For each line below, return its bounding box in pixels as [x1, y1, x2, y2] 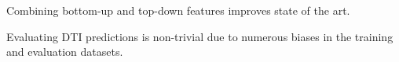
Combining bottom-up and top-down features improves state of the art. [6, 2, 350, 18]
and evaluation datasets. [6, 43, 123, 60]
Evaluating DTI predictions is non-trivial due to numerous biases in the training [6, 28, 394, 44]
